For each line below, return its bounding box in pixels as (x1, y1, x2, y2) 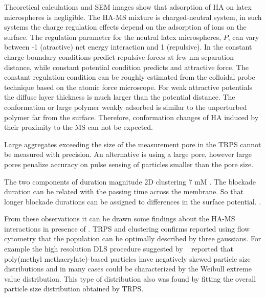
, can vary (228, 31, 259, 42)
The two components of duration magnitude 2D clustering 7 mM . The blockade (4, 176, 256, 187)
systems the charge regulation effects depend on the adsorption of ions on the (4, 21, 247, 32)
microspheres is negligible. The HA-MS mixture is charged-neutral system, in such (4, 11, 262, 22)
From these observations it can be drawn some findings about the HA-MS (4, 213, 235, 224)
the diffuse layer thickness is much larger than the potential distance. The (4, 92, 235, 102)
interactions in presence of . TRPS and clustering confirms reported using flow (4, 223, 250, 234)
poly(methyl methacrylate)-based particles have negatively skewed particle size (4, 253, 251, 264)
